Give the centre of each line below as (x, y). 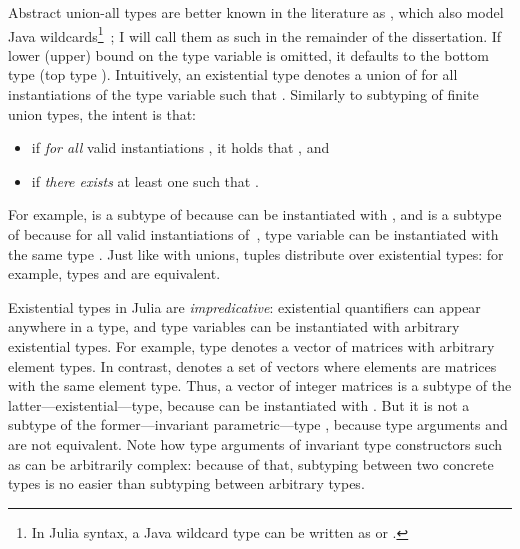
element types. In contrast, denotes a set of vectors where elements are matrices (252, 365)
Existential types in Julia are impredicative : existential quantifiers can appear (244, 306)
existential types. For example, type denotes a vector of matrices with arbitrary (251, 345)
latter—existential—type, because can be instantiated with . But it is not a (239, 404)
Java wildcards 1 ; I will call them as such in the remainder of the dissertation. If (255, 34)
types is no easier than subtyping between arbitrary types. (186, 483)
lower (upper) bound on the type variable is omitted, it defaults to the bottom (248, 54)
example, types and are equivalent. (114, 273)
